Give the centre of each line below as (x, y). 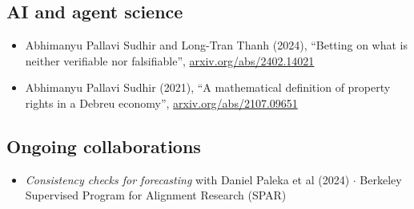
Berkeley (381, 179)
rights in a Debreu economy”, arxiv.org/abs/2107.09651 (161, 103)
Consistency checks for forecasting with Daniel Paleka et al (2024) (187, 179)
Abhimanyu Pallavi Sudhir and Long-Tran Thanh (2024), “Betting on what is (216, 45)
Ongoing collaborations (104, 146)
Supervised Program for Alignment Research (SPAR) (156, 195)
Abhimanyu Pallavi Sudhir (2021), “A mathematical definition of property (208, 87)
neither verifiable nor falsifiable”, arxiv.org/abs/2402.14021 (170, 60)
